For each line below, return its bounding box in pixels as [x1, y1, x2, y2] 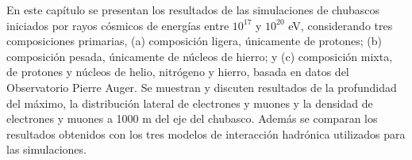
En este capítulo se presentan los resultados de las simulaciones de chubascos [6, 2, 380, 17]
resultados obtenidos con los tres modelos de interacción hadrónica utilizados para [6, 125, 406, 142]
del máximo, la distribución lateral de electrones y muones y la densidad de [6, 94, 373, 111]
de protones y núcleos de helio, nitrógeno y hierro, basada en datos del [6, 63, 349, 80]
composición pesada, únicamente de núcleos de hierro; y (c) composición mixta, [6, 48, 393, 64]
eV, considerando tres [288, 17, 393, 33]
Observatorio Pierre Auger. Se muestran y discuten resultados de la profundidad [6, 78, 397, 95]
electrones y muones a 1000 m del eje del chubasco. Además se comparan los [6, 110, 378, 127]
